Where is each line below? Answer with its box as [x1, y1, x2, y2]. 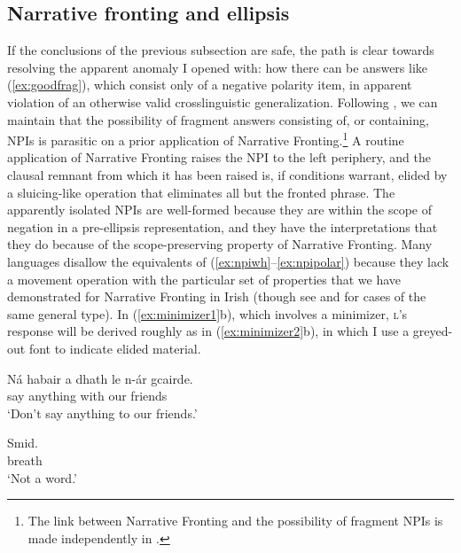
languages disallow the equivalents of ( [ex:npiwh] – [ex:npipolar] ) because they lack [7, 252, 449, 270]
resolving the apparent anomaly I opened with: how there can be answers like [7, 58, 428, 76]
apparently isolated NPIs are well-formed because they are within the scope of [7, 200, 432, 219]
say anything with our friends [7, 386, 168, 405]
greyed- [412, 322, 453, 340]
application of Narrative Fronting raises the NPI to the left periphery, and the [7, 148, 432, 167]
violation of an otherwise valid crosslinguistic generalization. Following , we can [7, 92, 438, 111]
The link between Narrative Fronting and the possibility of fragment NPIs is [27, 511, 443, 530]
